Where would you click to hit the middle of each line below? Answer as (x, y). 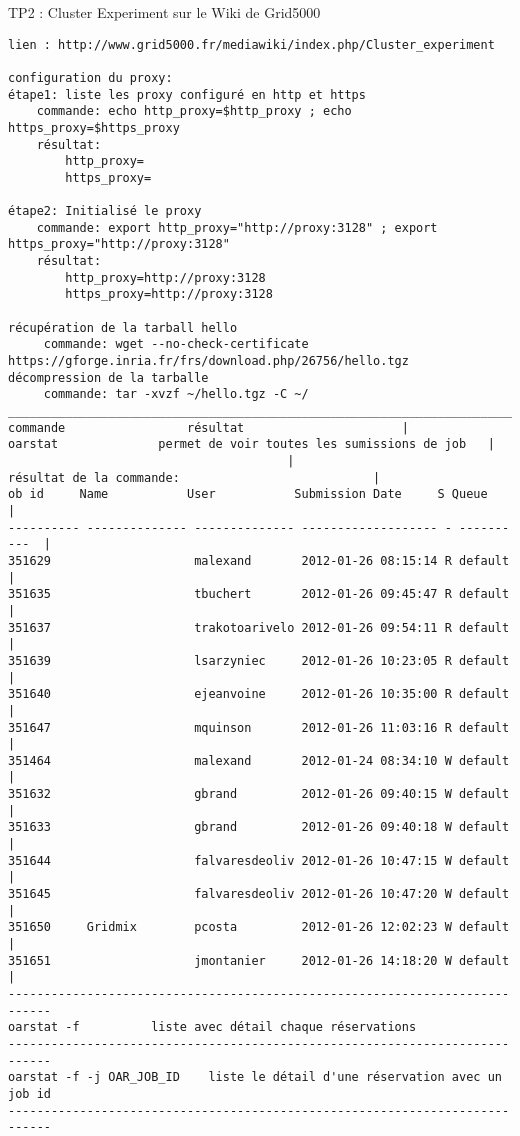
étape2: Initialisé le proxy (105, 211)
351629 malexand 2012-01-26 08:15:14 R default (259, 560)
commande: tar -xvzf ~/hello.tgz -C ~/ (176, 394)
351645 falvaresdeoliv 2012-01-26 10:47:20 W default (259, 894)
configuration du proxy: (90, 77)
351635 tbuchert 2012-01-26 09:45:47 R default (259, 594)
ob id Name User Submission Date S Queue (248, 494)
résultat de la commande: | (194, 477)
